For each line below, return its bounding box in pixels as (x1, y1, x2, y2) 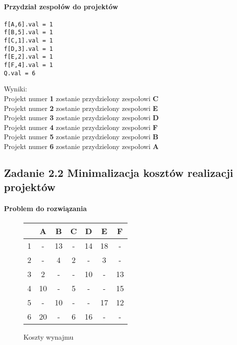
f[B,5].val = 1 (4, 29, 53, 36)
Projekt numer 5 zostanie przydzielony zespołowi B (4, 131, 158, 142)
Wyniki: (4, 84, 27, 94)
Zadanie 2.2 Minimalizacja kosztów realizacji (4, 165, 234, 180)
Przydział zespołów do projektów (4, 1, 118, 11)
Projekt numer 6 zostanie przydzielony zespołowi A (4, 141, 159, 151)
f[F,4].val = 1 (4, 62, 53, 69)
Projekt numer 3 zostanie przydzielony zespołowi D (4, 112, 159, 123)
